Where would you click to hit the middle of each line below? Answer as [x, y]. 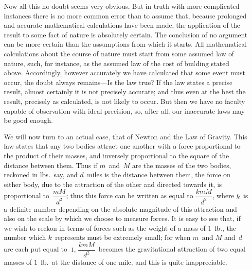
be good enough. [28, 120]
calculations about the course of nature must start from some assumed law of [119, 53]
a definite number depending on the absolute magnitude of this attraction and [121, 209]
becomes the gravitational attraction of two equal [172, 249]
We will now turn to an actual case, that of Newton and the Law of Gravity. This [126, 136]
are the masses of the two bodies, [181, 165]
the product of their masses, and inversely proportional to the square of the [117, 155]
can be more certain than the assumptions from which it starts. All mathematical [126, 44]
